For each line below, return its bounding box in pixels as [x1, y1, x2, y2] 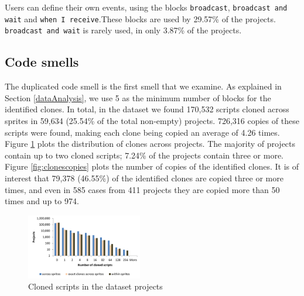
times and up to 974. [5, 195, 79, 207]
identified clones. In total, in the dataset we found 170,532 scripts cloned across [5, 103, 289, 115]
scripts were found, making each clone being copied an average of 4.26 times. [5, 126, 280, 138]
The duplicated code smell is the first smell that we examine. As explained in [5, 80, 282, 92]
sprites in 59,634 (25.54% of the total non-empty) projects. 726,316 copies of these [5, 114, 299, 126]
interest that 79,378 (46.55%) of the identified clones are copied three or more [5, 171, 283, 184]
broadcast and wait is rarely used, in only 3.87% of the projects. [5, 24, 242, 36]
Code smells [5, 53, 79, 71]
